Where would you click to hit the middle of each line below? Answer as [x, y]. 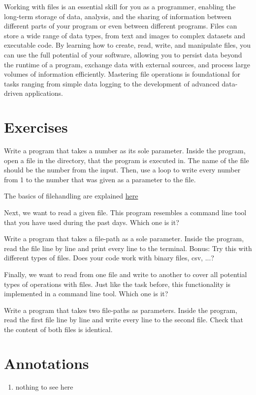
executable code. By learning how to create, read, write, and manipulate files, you [127, 45]
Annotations [47, 363]
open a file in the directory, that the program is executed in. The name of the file [127, 160]
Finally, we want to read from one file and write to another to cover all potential [126, 274]
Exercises [36, 127]
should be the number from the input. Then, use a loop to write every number [122, 170]
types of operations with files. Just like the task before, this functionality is [117, 284]
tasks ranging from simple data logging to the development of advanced [112, 83]
